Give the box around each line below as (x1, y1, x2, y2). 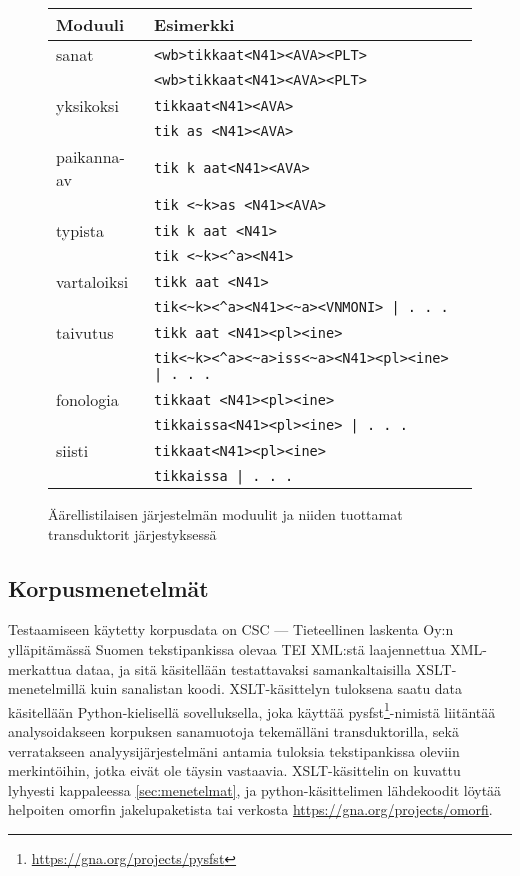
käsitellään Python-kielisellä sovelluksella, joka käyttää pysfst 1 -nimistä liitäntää (8, 698, 496, 722)
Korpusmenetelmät (8, 572, 209, 603)
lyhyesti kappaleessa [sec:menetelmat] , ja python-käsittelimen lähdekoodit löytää (8, 779, 502, 800)
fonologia (56, 388, 119, 411)
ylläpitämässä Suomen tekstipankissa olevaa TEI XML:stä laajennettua (8, 638, 446, 659)
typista (56, 219, 105, 242)
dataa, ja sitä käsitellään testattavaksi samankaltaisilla (76, 658, 412, 679)
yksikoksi (56, 94, 119, 117)
